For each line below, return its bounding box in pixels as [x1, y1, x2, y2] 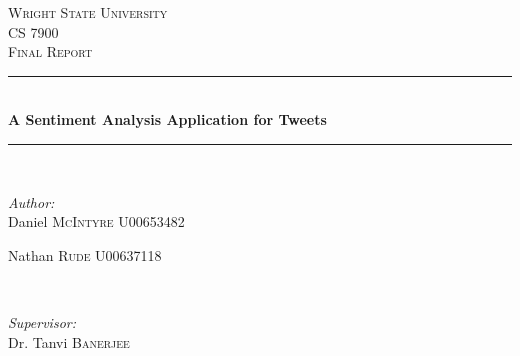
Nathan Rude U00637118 [8, 244, 162, 265]
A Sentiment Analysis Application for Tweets [8, 109, 327, 130]
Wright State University [8, 2, 168, 22]
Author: [8, 191, 55, 212]
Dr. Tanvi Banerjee [8, 331, 130, 352]
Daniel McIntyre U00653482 [8, 211, 185, 232]
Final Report [8, 41, 93, 62]
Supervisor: [8, 311, 76, 332]
